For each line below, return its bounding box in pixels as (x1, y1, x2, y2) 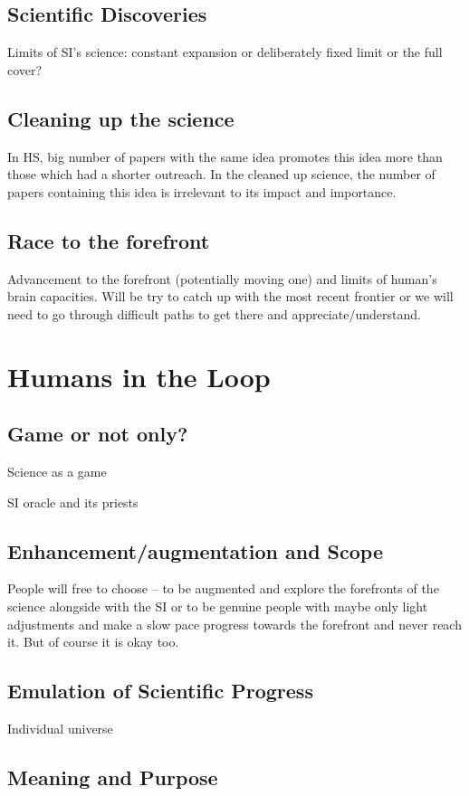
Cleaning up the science (7, 104, 234, 132)
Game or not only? (7, 420, 188, 448)
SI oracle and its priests (7, 492, 139, 511)
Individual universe (7, 718, 113, 737)
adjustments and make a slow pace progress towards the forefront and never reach (7, 614, 462, 633)
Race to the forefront (7, 226, 210, 254)
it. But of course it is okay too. (7, 632, 179, 651)
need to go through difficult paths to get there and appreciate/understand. (7, 304, 421, 323)
